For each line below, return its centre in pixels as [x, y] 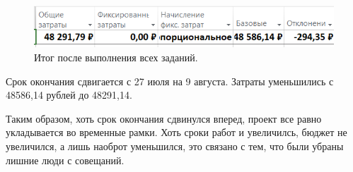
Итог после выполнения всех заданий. [116, 57]
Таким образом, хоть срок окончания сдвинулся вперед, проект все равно [164, 118]
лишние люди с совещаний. [65, 160]
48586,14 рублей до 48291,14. [69, 95]
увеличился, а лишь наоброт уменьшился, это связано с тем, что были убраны [175, 146]
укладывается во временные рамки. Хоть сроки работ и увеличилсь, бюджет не [176, 132]
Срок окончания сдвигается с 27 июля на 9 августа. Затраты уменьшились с [170, 81]
